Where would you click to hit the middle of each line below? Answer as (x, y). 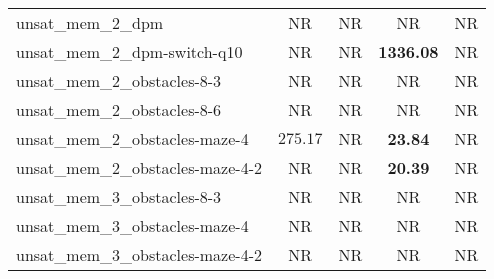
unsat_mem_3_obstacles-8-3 (119, 196)
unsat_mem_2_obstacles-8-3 (119, 80)
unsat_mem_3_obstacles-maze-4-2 (139, 254)
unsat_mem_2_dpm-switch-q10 (129, 51)
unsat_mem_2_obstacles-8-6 (119, 109)
